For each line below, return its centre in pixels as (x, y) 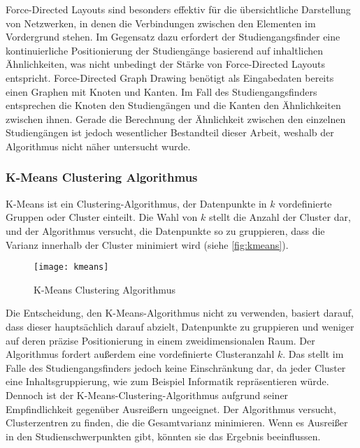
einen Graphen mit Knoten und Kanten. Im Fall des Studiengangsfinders (161, 91)
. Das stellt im (313, 354)
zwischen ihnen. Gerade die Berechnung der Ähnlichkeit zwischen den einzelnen (176, 118)
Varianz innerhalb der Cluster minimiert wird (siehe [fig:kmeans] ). (147, 244)
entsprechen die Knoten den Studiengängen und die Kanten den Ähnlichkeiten (173, 105)
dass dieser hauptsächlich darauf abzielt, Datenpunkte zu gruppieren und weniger (180, 326)
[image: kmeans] (71, 267)
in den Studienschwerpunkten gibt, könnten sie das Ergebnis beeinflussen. (163, 436)
